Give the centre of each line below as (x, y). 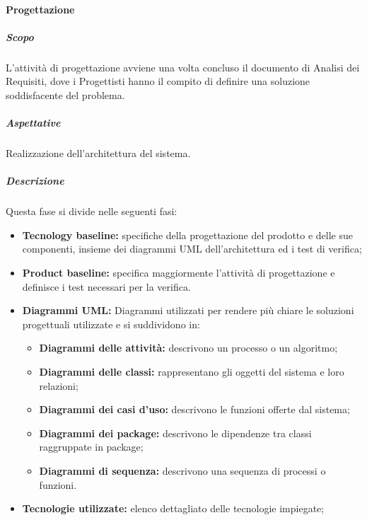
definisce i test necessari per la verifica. (106, 286)
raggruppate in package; (91, 447)
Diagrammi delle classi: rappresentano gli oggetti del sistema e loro (192, 371)
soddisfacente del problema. (65, 94)
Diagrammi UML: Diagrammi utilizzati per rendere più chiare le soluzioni (188, 310)
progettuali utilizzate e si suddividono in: (111, 324)
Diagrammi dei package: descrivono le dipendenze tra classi (175, 433)
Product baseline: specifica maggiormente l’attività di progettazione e (179, 273)
